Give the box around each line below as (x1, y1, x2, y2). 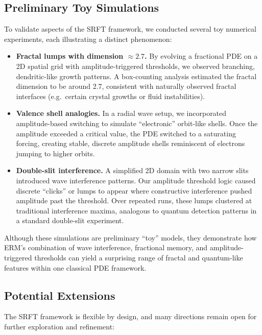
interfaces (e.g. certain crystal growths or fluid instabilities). (16, 90, 205, 101)
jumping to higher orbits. (16, 148, 95, 158)
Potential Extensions (4, 287, 115, 303)
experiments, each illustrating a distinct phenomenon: (4, 33, 172, 44)
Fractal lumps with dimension (16, 51, 124, 61)
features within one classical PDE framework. (4, 262, 147, 273)
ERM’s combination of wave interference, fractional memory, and (4, 242, 208, 253)
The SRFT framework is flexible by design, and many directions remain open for (4, 311, 257, 322)
